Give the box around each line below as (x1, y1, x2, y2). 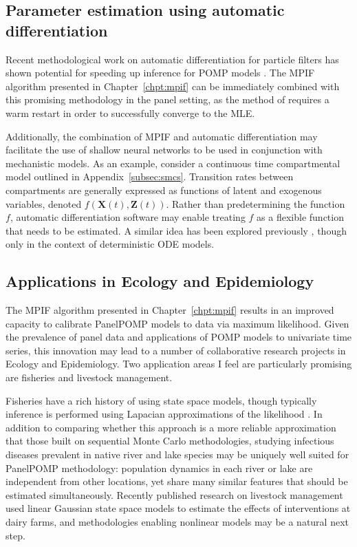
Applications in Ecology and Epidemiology (6, 270, 314, 292)
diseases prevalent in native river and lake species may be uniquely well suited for (6, 447, 349, 462)
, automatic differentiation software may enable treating (10, 210, 246, 224)
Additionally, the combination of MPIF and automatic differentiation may (6, 129, 318, 143)
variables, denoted (6, 196, 82, 211)
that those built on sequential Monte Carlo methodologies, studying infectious (6, 433, 334, 448)
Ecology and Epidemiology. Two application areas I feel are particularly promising (6, 356, 352, 371)
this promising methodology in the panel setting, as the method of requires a (6, 92, 329, 107)
